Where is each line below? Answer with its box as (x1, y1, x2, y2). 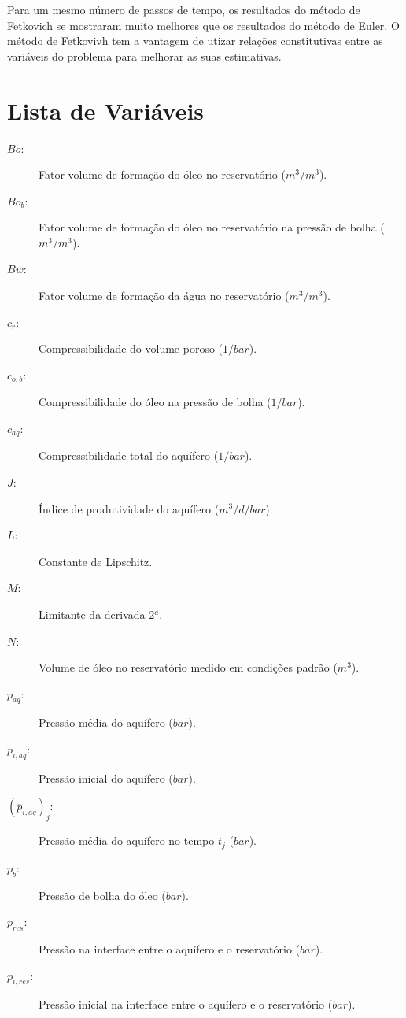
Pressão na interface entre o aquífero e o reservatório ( (39, 940, 300, 957)
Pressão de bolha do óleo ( (39, 887, 166, 903)
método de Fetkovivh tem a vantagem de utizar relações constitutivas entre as (7, 32, 383, 49)
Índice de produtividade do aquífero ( (39, 500, 220, 516)
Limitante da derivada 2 (39, 605, 155, 622)
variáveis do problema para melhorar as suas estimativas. (7, 47, 282, 64)
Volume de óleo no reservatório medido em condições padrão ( (39, 659, 338, 676)
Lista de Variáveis (7, 94, 205, 126)
